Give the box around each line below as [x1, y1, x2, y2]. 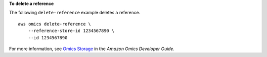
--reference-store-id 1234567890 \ [28, 28, 115, 34]
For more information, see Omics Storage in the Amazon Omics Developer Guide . [9, 46, 175, 52]
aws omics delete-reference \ [18, 21, 91, 27]
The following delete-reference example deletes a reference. [9, 10, 140, 16]
